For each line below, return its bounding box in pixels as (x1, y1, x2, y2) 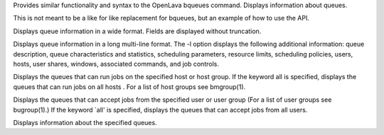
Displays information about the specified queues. (13, 118, 157, 127)
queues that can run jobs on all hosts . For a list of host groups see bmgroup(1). (13, 82, 246, 91)
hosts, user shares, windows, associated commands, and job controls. (13, 59, 220, 68)
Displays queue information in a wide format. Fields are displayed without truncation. (13, 27, 262, 35)
